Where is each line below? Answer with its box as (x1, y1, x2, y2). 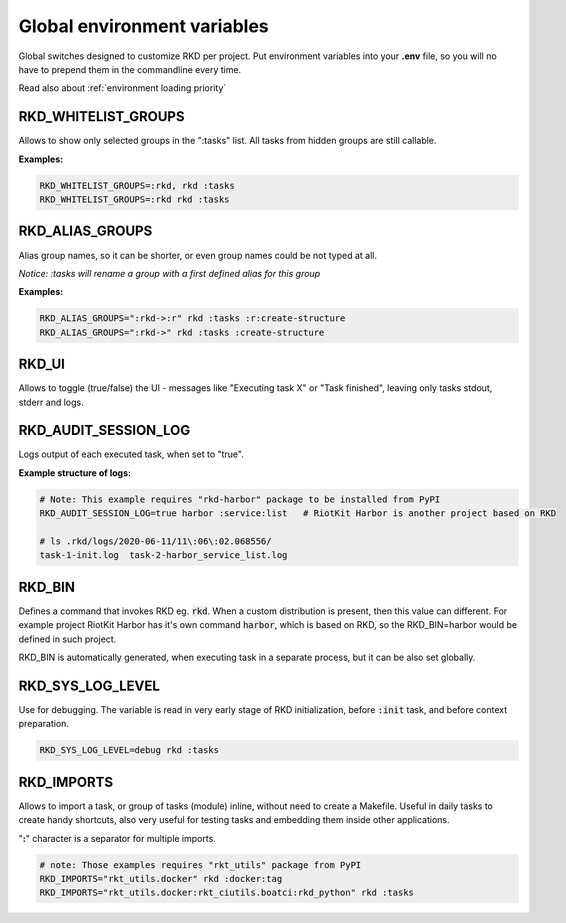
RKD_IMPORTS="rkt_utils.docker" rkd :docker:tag (39, 873, 283, 884)
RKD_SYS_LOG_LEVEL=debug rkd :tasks (39, 745, 220, 756)
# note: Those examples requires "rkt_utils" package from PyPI (39, 859, 362, 870)
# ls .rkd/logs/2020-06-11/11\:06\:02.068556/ (39, 536, 272, 547)
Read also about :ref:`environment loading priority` (18, 82, 227, 94)
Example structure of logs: (18, 466, 132, 479)
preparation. (18, 718, 70, 730)
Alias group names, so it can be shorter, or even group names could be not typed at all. (18, 249, 377, 261)
